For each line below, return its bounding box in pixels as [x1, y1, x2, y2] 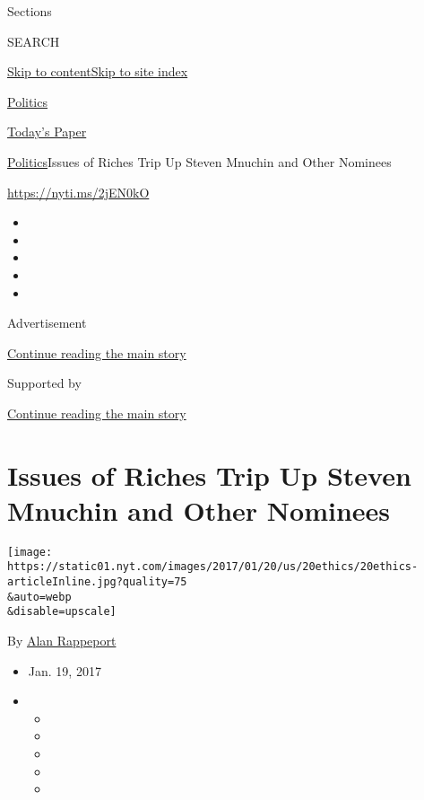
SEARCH [7, 31, 60, 50]
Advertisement [7, 313, 87, 332]
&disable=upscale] [7, 605, 117, 619]
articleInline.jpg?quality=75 [7, 576, 187, 589]
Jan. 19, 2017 [28, 661, 101, 680]
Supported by [7, 374, 82, 392]
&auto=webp [7, 590, 72, 603]
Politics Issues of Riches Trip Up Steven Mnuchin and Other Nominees [7, 152, 392, 171]
